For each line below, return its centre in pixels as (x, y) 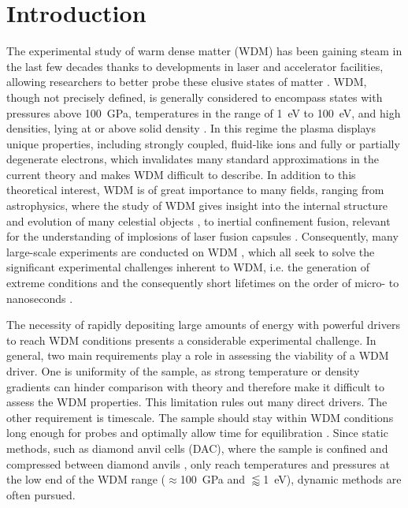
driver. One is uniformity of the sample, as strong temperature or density (183, 371)
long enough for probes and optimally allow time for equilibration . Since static (197, 433)
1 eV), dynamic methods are (332, 479)
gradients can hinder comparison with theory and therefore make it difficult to (195, 386)
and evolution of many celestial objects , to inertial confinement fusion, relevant (198, 220)
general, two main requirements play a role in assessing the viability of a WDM (198, 355)
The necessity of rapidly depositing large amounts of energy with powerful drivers (203, 325)
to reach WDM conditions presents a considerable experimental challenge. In (191, 340)
